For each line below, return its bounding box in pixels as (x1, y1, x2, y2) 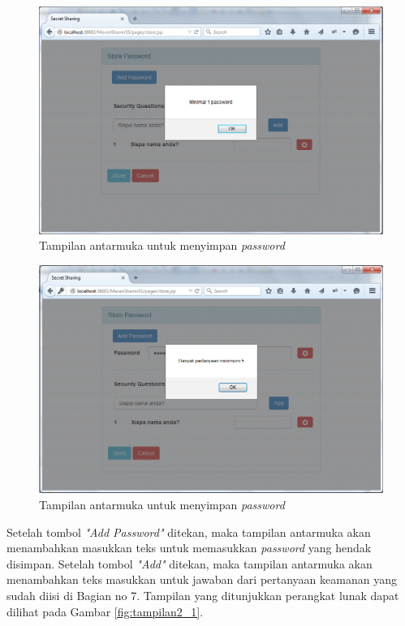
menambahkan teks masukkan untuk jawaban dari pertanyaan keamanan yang (6, 571, 397, 588)
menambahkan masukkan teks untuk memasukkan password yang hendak (6, 539, 372, 556)
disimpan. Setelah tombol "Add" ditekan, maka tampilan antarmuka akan (6, 555, 373, 572)
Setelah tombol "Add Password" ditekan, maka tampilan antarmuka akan (6, 523, 371, 540)
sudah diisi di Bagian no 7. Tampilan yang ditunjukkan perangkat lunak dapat (6, 586, 399, 603)
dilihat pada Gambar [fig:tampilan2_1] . (6, 602, 204, 620)
